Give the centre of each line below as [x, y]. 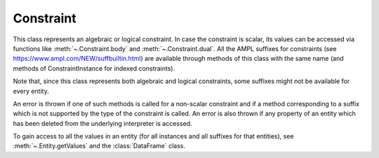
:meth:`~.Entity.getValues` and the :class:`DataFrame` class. [99, 146]
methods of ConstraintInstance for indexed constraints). [94, 68]
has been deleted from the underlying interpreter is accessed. [102, 123]
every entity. [31, 91]
